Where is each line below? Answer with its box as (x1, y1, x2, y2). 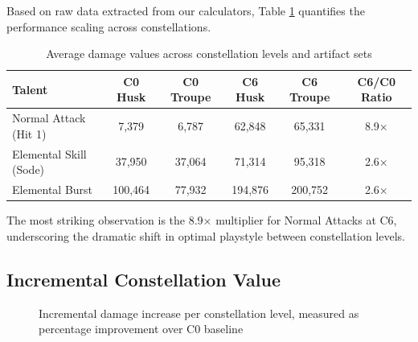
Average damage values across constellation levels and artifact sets (46, 45, 372, 62)
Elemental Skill (12, 145, 87, 162)
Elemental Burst (12, 181, 93, 198)
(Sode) (12, 161, 45, 178)
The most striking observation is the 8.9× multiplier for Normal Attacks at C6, (6, 212, 397, 229)
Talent (12, 80, 48, 97)
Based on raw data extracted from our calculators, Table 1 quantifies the (6, 2, 365, 19)
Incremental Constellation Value (6, 266, 281, 291)
